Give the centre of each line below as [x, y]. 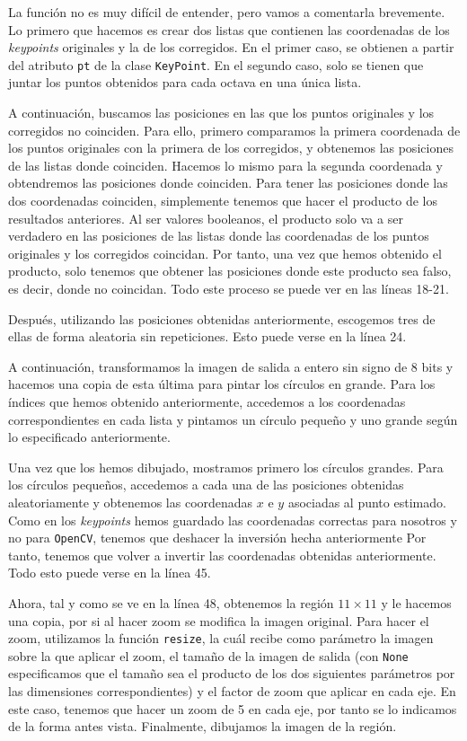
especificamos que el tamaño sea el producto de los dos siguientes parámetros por [232, 673]
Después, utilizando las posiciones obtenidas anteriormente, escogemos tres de [222, 318]
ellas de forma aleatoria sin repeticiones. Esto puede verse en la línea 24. [207, 336]
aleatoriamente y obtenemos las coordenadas [131, 502]
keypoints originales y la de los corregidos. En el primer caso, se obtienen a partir [231, 47]
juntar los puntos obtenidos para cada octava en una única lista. [185, 82]
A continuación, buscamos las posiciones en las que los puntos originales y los [221, 113]
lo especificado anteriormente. [89, 437]
